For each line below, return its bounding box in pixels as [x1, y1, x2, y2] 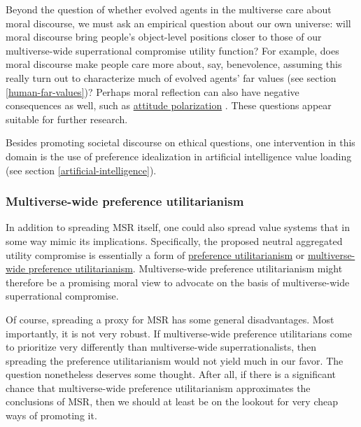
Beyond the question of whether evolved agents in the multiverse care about [6, 2, 332, 16]
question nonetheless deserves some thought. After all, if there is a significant [6, 367, 337, 381]
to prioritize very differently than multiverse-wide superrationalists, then [6, 339, 316, 354]
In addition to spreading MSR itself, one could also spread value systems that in [6, 220, 350, 234]
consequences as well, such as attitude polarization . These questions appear [6, 98, 332, 113]
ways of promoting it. [6, 408, 97, 423]
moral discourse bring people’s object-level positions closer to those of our [6, 29, 322, 44]
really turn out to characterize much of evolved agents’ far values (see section [6, 70, 337, 85]
